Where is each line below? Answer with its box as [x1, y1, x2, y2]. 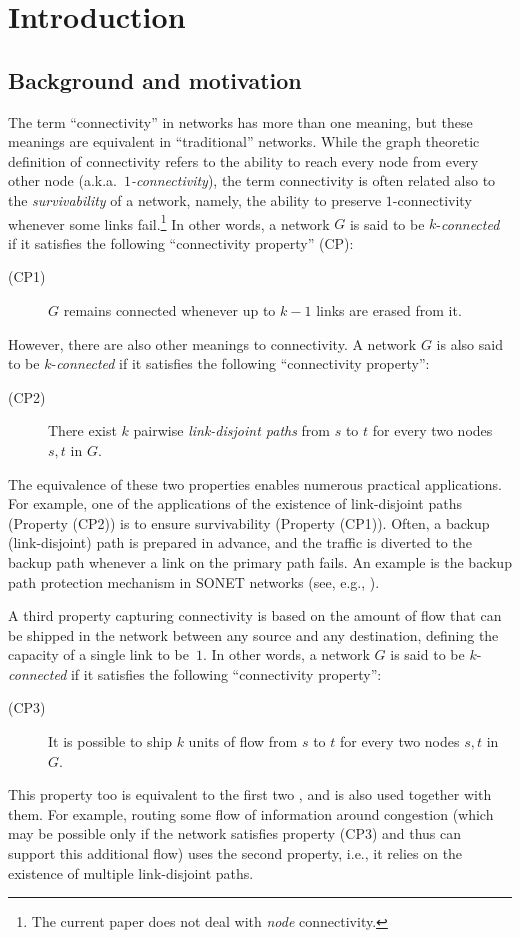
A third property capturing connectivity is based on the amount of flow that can [8, 605, 502, 626]
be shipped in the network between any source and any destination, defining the [8, 624, 499, 645]
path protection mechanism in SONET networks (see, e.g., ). [8, 571, 380, 592]
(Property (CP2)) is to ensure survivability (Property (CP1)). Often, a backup [8, 512, 490, 533]
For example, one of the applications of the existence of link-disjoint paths [8, 493, 463, 514]
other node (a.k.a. [8, 170, 117, 191]
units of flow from [188, 731, 298, 752]
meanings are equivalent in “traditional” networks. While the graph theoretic [8, 131, 480, 152]
